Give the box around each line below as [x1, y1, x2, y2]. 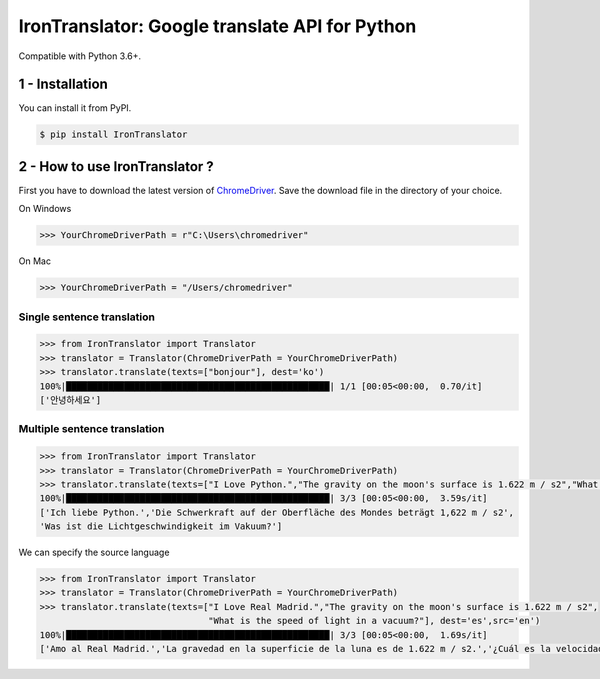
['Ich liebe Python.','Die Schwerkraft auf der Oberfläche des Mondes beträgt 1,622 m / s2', [39, 506, 515, 518]
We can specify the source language [18, 546, 170, 559]
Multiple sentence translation [18, 422, 165, 436]
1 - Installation [18, 76, 109, 93]
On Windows [18, 203, 72, 215]
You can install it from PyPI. [18, 102, 132, 114]
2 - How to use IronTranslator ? [18, 158, 214, 175]
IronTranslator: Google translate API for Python [18, 15, 417, 37]
